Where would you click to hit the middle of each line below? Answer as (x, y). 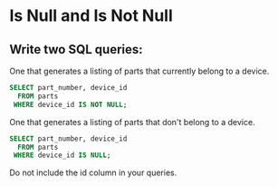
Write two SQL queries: (76, 49)
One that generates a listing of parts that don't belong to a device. (132, 122)
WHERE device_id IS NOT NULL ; (70, 104)
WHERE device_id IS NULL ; (62, 155)
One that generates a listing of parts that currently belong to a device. (139, 71)
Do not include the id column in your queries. (93, 172)
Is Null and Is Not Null (91, 16)
